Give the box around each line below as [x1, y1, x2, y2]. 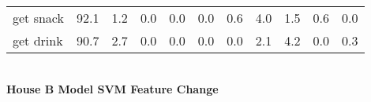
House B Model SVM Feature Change [6, 80, 219, 97]
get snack [13, 9, 64, 27]
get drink [13, 31, 63, 49]
